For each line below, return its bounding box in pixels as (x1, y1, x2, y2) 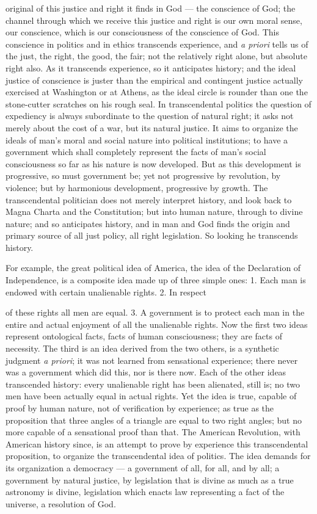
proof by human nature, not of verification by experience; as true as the (5, 402, 274, 414)
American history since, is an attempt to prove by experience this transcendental (5, 437, 308, 450)
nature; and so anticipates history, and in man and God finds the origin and (5, 217, 290, 230)
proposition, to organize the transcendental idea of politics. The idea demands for (5, 449, 311, 462)
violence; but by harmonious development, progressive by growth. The (5, 181, 268, 194)
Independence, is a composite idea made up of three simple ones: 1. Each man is (5, 273, 306, 286)
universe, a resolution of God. (5, 497, 116, 510)
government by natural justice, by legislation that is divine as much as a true (5, 473, 294, 486)
